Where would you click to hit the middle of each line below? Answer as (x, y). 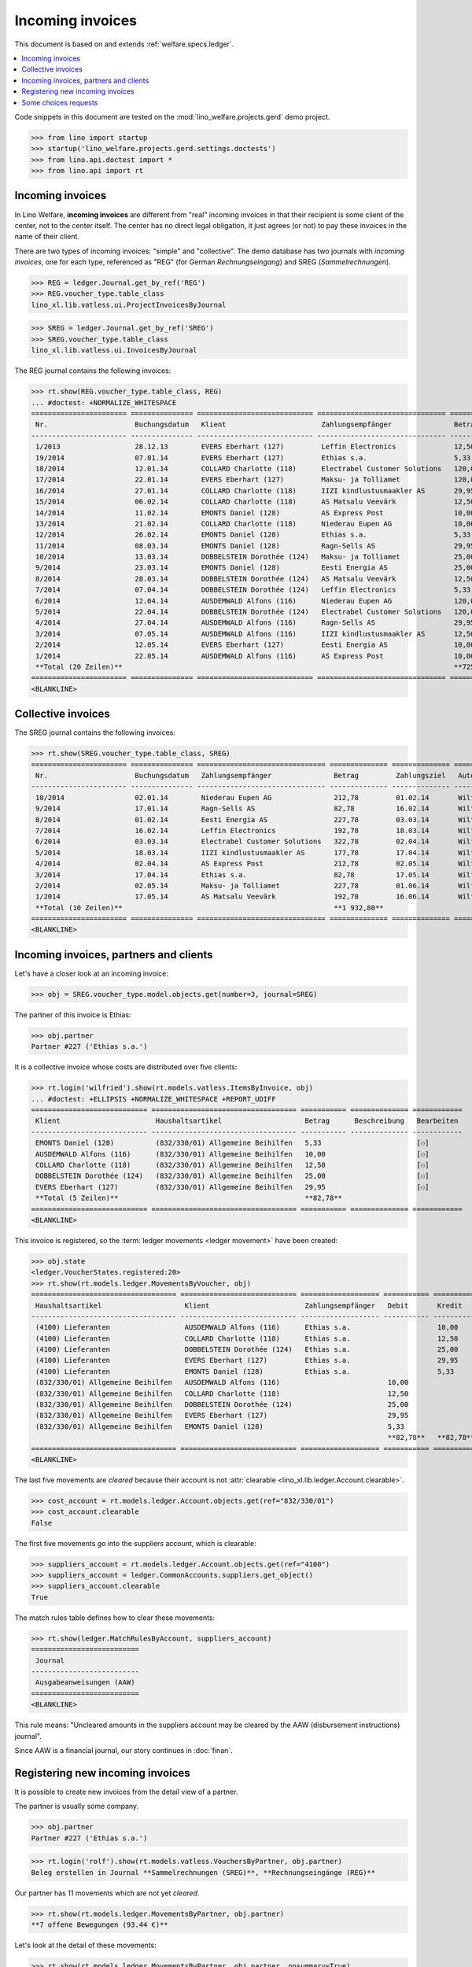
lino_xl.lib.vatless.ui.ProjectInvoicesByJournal (129, 304)
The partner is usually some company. (77, 1806)
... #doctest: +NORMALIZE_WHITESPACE (104, 402)
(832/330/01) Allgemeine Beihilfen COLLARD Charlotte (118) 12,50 (222, 1393)
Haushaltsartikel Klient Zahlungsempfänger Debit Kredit (249, 1305)
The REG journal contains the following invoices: (93, 371)
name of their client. (47, 237)
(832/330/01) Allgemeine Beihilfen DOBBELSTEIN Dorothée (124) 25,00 (222, 1405)
